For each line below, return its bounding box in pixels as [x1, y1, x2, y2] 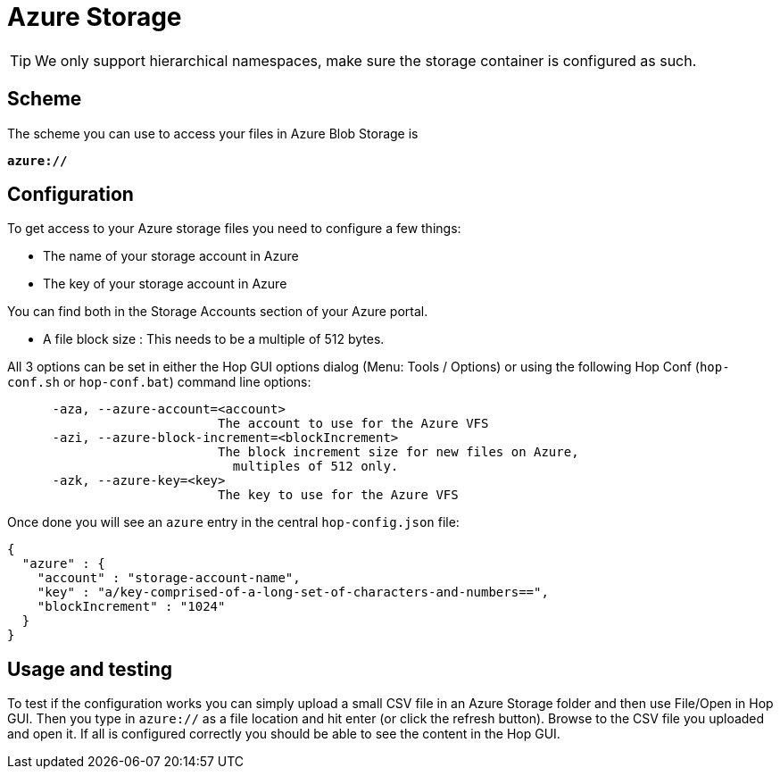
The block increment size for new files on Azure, [218, 445, 579, 460]
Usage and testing [7, 657, 173, 680]
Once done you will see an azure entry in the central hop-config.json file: [7, 514, 460, 530]
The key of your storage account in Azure [43, 276, 287, 292]
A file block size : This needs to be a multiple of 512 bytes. [43, 331, 385, 347]
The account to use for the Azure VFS [218, 416, 489, 431]
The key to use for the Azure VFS [218, 488, 459, 503]
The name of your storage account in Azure [43, 248, 299, 264]
